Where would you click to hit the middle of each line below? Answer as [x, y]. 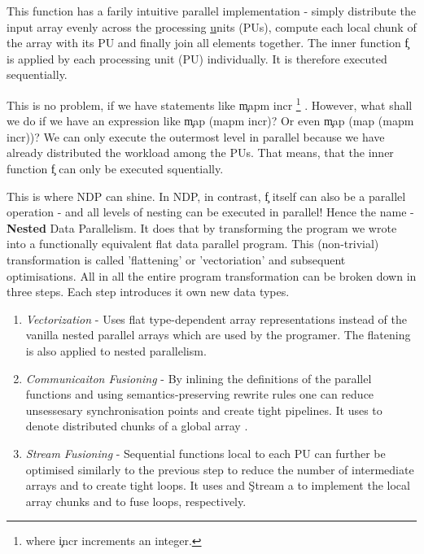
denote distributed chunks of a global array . [137, 426]
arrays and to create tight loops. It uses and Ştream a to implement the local [218, 485]
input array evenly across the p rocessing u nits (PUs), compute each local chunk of [212, 26]
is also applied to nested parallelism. [116, 350]
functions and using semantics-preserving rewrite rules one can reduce [200, 394]
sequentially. [37, 74]
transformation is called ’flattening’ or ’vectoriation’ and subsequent [176, 259]
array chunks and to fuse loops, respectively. [136, 501]
